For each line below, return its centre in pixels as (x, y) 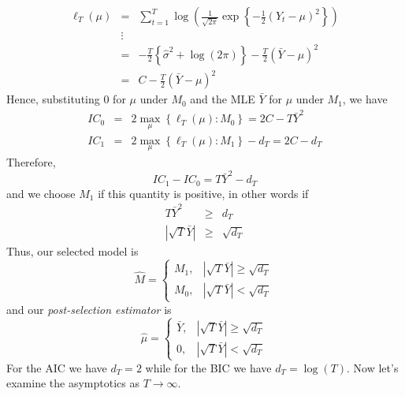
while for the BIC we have (208, 367)
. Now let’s (373, 367)
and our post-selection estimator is (89, 309)
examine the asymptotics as (73, 383)
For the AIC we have (57, 367)
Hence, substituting (53, 99)
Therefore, (31, 161)
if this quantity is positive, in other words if (203, 193)
